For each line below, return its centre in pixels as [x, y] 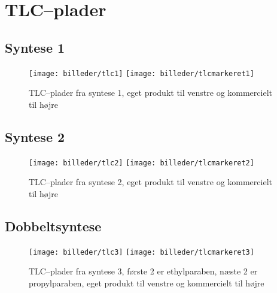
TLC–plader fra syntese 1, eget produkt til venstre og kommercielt [150, 93]
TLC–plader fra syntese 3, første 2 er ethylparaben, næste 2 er [143, 271]
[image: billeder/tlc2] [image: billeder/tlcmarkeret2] [141, 163]
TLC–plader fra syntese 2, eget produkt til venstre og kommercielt [150, 182]
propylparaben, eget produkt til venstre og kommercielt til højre [147, 283]
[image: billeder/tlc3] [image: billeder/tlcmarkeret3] [141, 252]
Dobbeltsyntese [53, 226]
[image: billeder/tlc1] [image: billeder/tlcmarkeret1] [141, 73]
